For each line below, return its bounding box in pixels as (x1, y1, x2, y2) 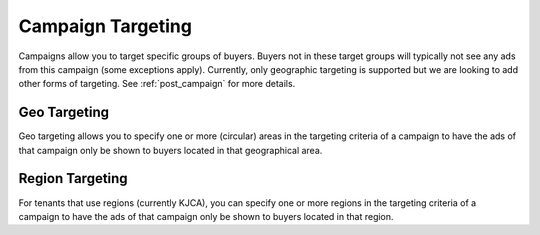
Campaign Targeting (18, 15, 192, 37)
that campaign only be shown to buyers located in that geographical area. (18, 144, 323, 156)
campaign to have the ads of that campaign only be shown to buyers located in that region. (18, 210, 394, 222)
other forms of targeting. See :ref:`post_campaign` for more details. (18, 78, 296, 90)
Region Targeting (18, 170, 129, 187)
